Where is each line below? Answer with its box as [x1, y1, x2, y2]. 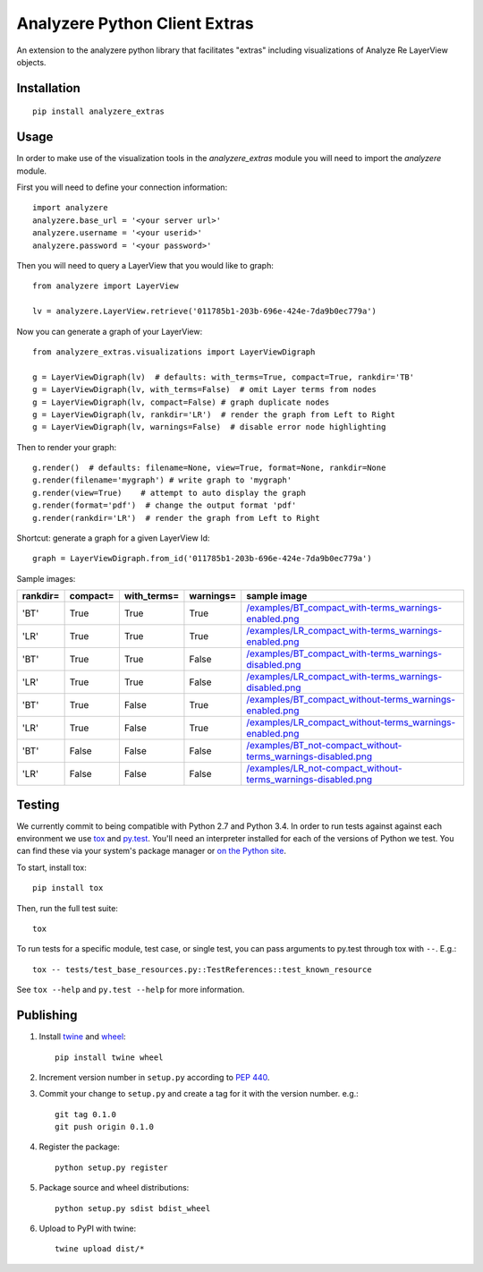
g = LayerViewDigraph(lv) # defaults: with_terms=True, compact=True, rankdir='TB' [32, 371, 415, 382]
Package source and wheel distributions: [38, 1182, 190, 1193]
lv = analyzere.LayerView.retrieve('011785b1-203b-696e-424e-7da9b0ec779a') [32, 306, 377, 317]
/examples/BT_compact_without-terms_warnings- [246, 694, 456, 706]
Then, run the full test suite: [16, 902, 118, 913]
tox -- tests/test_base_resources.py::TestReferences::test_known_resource [32, 964, 372, 975]
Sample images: [16, 573, 76, 584]
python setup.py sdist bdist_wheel [55, 1203, 211, 1213]
